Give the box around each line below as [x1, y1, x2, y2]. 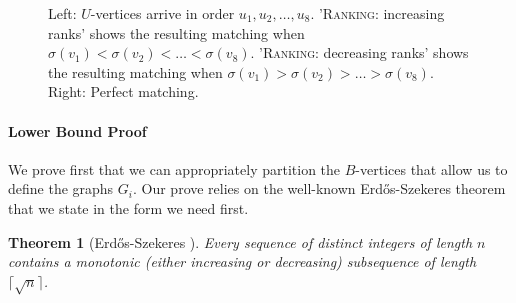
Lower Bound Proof [8, 120, 147, 141]
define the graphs [8, 178, 114, 199]
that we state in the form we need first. [8, 197, 249, 218]
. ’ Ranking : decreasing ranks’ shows [250, 42, 469, 63]
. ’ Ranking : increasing [310, 3, 445, 23]
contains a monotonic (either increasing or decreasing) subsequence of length [8, 251, 477, 272]
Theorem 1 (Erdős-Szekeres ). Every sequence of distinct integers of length [8, 231, 473, 252]
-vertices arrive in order [90, 3, 235, 23]
